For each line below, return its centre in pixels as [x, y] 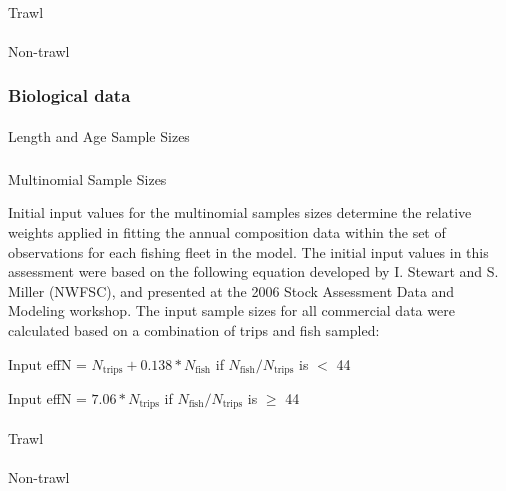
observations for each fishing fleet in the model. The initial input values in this [248, 251]
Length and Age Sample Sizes [99, 135]
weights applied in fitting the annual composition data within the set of [227, 231]
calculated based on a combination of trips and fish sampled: [194, 329]
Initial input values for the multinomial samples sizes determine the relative [240, 212]
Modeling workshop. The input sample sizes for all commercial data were [231, 310]
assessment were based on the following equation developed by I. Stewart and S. [253, 271]
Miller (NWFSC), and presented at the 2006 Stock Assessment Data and [231, 290]
